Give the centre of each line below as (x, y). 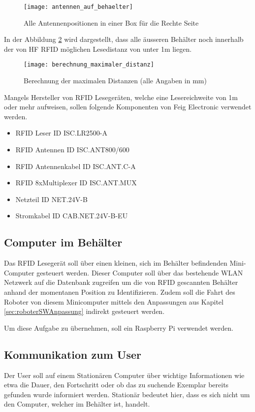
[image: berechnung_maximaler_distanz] (89, 65)
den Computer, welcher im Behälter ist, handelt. (77, 404)
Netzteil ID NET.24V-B (51, 199)
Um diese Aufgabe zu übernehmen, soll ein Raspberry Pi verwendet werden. (119, 327)
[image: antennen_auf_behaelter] (78, 7)
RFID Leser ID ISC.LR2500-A (61, 133)
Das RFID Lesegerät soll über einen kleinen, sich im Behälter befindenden (116, 263)
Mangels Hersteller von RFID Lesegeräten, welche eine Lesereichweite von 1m (121, 97)
